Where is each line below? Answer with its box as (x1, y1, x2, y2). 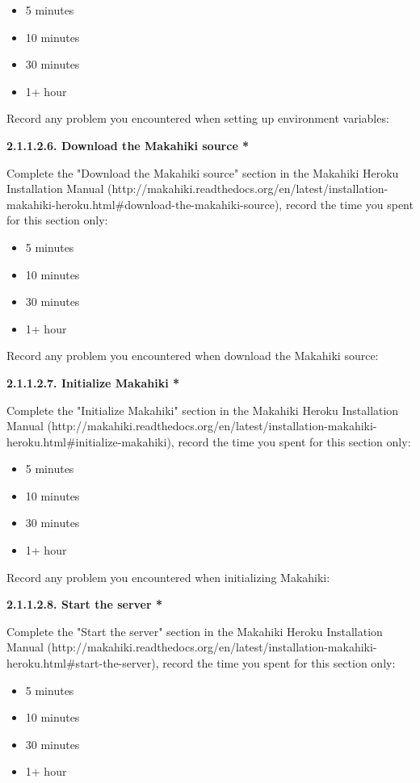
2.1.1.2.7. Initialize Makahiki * (6, 374, 180, 391)
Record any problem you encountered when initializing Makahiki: (6, 568, 330, 585)
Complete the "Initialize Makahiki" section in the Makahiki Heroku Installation (6, 401, 399, 418)
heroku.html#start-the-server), (6, 655, 159, 672)
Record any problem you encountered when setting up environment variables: (6, 110, 389, 127)
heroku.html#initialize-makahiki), (6, 433, 174, 450)
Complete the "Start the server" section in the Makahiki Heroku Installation (6, 622, 383, 639)
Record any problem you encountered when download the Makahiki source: (6, 347, 379, 364)
